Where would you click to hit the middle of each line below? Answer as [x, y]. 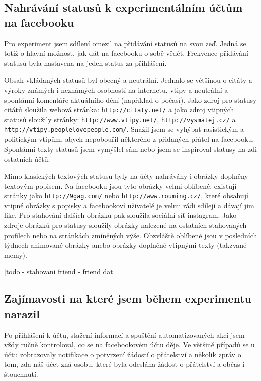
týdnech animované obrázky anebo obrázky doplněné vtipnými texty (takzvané [125, 245]
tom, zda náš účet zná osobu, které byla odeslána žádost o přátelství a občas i [124, 364]
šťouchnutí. [21, 374]
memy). [16, 254]
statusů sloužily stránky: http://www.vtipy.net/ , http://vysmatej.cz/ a [120, 119]
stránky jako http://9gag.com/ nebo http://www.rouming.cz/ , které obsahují [126, 196]
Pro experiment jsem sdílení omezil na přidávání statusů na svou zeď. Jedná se [125, 43]
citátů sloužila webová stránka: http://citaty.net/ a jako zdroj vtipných [119, 109]
